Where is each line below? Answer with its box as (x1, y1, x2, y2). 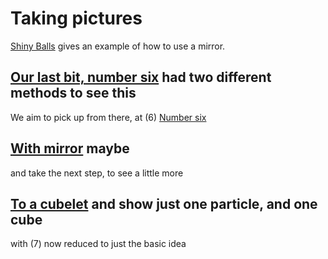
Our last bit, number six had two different (10, 69, 272, 86)
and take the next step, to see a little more (10, 167, 184, 179)
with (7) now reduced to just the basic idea (10, 238, 187, 250)
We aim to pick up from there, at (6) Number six (10, 111, 207, 123)
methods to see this (10, 85, 137, 102)
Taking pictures (10, 7, 143, 30)
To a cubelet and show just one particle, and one (10, 195, 318, 212)
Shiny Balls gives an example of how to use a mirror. (10, 40, 226, 52)
